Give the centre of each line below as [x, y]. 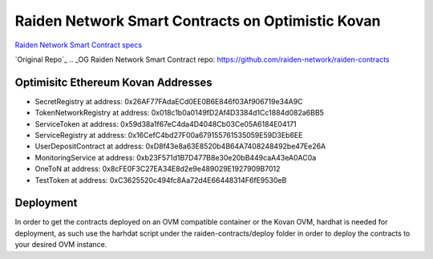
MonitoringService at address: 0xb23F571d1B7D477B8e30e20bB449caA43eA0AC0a [176, 157]
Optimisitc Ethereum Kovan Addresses [113, 82]
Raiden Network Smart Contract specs [79, 45]
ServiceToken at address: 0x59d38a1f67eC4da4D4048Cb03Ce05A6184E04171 [166, 123]
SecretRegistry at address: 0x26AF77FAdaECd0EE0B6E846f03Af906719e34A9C [169, 101]
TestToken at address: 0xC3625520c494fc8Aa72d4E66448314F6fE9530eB [161, 180]
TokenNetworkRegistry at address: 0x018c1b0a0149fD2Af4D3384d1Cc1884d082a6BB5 [180, 113]
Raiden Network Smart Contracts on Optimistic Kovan [198, 21]
